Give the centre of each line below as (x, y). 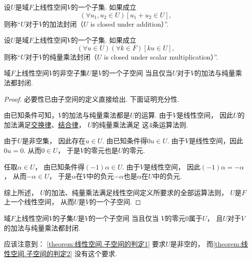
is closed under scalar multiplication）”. (161, 56)
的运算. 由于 (154, 115)
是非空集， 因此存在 (54, 141)
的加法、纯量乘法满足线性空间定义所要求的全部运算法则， (136, 192)
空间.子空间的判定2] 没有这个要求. (64, 253)
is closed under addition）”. (129, 23)
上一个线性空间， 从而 (39, 202)
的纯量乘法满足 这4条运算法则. (140, 124)
